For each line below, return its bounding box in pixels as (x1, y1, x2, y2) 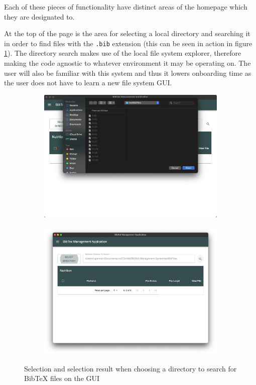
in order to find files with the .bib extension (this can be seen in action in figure (4, 38, 252, 48)
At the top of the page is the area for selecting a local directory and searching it (4, 28, 250, 39)
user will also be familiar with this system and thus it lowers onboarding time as (4, 67, 251, 78)
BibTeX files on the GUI (24, 373, 100, 383)
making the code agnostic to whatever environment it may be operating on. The (4, 58, 251, 68)
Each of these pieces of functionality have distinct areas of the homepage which (4, 2, 247, 12)
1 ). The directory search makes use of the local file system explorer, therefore (4, 48, 241, 58)
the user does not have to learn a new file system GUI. (4, 77, 172, 88)
